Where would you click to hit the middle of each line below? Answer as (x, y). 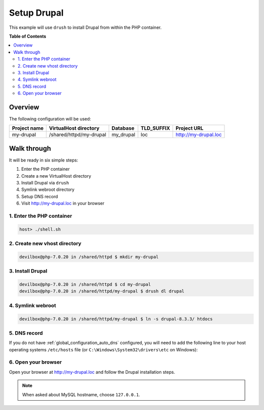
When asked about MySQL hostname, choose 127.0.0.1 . (81, 394)
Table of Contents (28, 36)
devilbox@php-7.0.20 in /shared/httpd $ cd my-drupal (85, 285)
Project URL (189, 128)
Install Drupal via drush (45, 183)
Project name (28, 128)
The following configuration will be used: (50, 119)
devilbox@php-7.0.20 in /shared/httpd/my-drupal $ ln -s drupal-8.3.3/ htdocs (116, 319)
